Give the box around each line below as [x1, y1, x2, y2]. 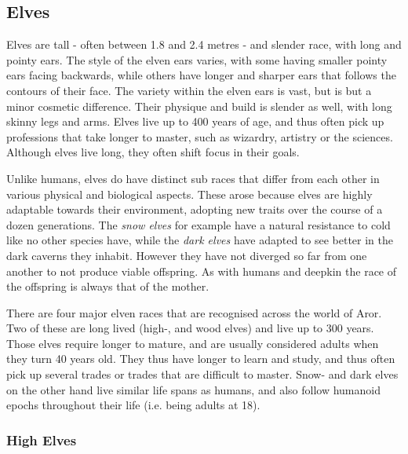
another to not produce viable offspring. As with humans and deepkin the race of [6, 262, 397, 279]
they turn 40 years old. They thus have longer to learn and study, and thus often [6, 350, 395, 367]
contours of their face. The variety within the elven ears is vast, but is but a [6, 82, 372, 98]
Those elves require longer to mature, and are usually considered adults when [6, 335, 379, 351]
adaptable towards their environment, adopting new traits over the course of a [6, 201, 383, 218]
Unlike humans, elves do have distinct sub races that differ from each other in [6, 170, 380, 186]
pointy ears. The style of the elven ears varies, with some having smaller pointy [6, 51, 388, 68]
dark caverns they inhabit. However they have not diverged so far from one [6, 247, 367, 263]
